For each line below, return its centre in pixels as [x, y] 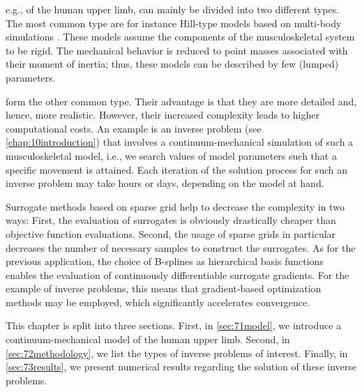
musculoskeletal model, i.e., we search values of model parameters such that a [171, 155]
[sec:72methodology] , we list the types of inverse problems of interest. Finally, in [177, 353]
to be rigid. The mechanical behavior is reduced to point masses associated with [177, 50]
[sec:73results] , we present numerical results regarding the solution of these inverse [181, 367]
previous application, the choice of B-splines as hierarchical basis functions [165, 261]
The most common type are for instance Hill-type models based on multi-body [174, 23]
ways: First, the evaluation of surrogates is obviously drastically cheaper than [171, 220]
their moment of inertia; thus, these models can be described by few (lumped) [172, 64]
